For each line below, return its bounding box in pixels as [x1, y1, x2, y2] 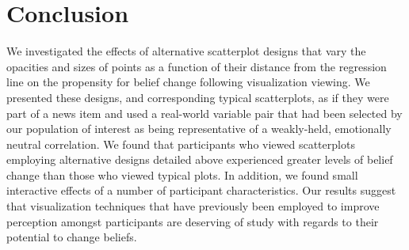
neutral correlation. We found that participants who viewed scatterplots [6, 135, 355, 152]
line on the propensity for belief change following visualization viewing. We [6, 74, 370, 90]
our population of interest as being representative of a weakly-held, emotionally [6, 120, 392, 137]
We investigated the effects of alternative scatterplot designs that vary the [6, 43, 366, 59]
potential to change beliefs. [6, 229, 137, 245]
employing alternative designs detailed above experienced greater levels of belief [6, 151, 393, 168]
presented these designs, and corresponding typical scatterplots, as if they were [6, 89, 389, 105]
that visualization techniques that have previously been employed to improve [6, 198, 380, 214]
